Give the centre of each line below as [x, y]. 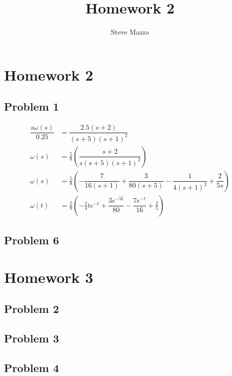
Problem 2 [31, 309]
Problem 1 [31, 106]
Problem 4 [31, 367]
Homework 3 [49, 277]
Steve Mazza [130, 32]
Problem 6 [31, 240]
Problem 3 [31, 338]
